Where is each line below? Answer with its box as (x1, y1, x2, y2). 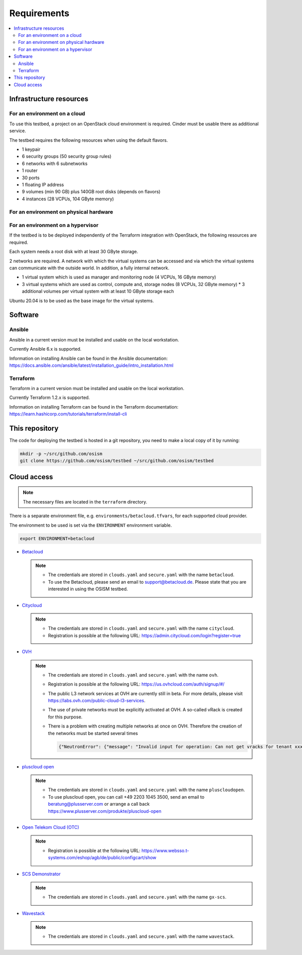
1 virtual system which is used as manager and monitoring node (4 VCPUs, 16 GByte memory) (22, 274, 216, 280)
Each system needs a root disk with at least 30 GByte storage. (9, 249, 138, 255)
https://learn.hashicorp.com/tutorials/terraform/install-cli (9, 411, 127, 417)
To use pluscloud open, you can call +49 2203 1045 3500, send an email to (48, 794, 205, 800)
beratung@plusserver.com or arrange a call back (48, 801, 150, 807)
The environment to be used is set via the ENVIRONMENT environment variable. (9, 522, 172, 528)
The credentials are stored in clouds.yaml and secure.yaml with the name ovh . (48, 671, 219, 678)
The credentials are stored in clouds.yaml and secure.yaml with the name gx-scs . (48, 894, 226, 900)
